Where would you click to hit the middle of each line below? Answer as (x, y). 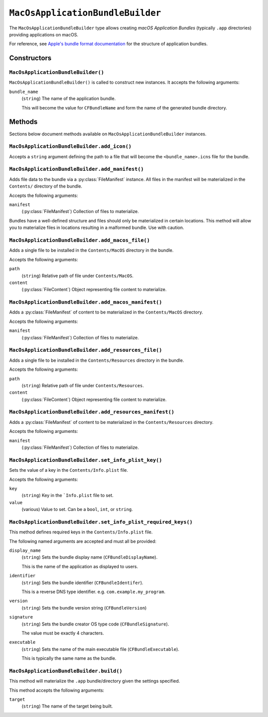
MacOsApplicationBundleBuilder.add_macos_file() (80, 240)
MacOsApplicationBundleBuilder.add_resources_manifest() (92, 412)
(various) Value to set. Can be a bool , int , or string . (77, 510)
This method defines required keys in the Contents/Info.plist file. (81, 532)
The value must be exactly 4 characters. (63, 633)
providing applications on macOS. (44, 34)
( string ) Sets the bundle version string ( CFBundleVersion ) (84, 608)
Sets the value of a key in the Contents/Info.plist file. (69, 470)
